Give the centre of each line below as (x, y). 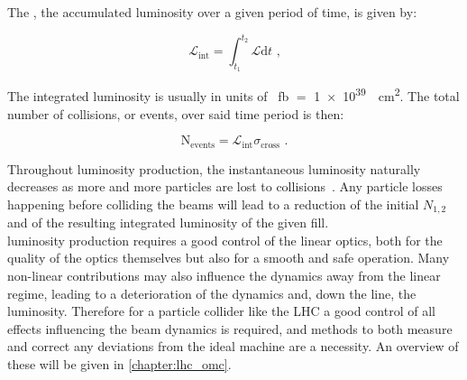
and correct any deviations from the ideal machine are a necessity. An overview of (233, 346)
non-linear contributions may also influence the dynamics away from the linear (224, 276)
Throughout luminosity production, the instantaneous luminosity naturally (214, 168)
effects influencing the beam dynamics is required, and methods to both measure (230, 328)
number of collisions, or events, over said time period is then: (176, 113)
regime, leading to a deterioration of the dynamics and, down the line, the (212, 293)
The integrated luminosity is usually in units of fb (148, 95)
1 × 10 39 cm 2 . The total (387, 94)
